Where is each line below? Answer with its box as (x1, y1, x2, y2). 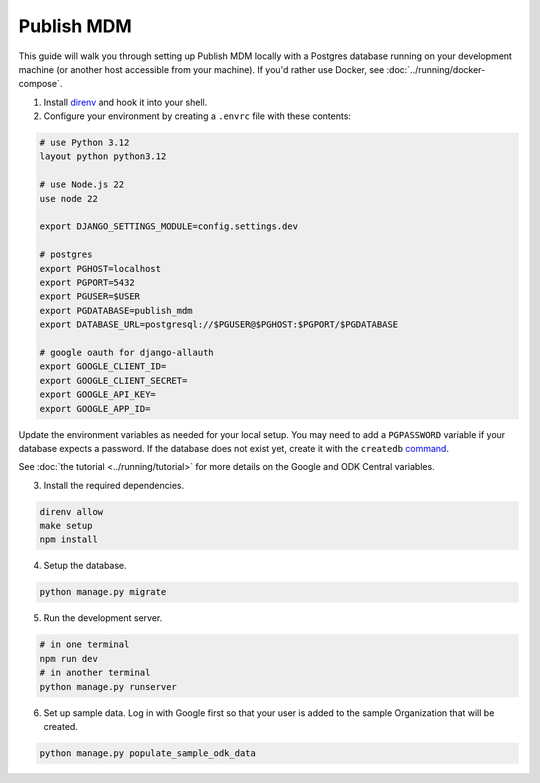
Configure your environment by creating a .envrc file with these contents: (43, 110, 352, 122)
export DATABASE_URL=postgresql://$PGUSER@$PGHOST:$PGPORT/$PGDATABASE (39, 319, 399, 330)
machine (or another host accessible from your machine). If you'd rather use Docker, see (18, 63, 385, 75)
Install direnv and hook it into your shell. (43, 96, 208, 108)
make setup (39, 520, 93, 532)
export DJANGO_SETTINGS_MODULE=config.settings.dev (39, 221, 299, 232)
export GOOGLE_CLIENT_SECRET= (39, 375, 188, 386)
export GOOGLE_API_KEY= (39, 389, 157, 400)
